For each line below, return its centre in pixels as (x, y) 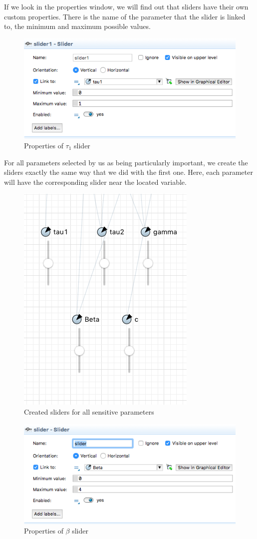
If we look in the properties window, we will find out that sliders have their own (126, 6)
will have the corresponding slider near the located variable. (95, 182)
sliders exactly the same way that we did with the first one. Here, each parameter (128, 172)
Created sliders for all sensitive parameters (89, 411)
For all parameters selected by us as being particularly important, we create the (126, 162)
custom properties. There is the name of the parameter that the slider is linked (125, 16)
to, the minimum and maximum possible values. (77, 26)
